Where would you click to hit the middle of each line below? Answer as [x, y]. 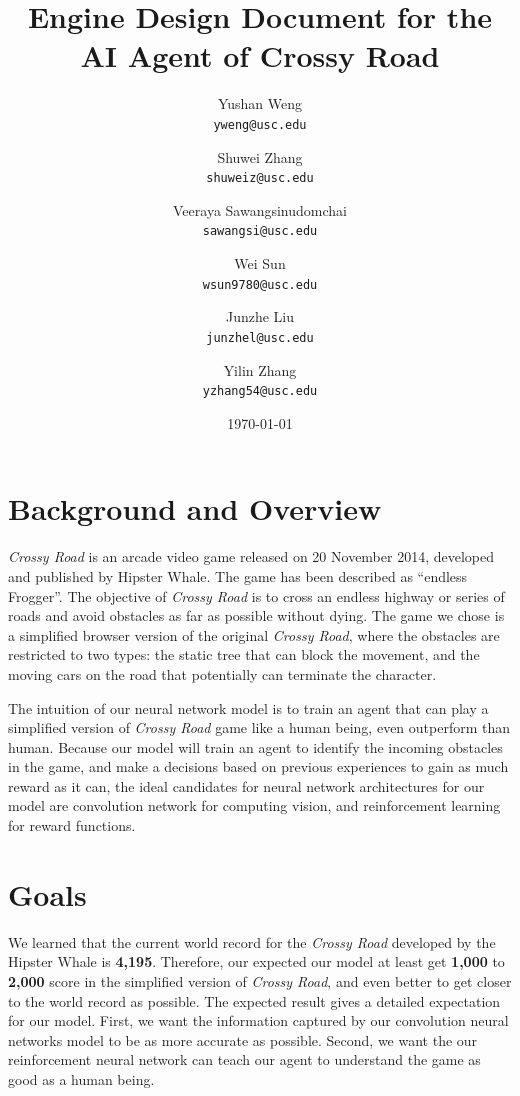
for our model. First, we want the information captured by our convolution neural [258, 1020]
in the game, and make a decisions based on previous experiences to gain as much [258, 766]
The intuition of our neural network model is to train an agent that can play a [248, 707]
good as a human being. [81, 1078]
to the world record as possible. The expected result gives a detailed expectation [254, 1000]
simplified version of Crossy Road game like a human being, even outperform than [259, 727]
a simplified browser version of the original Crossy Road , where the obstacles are [254, 634]
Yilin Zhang [260, 369]
